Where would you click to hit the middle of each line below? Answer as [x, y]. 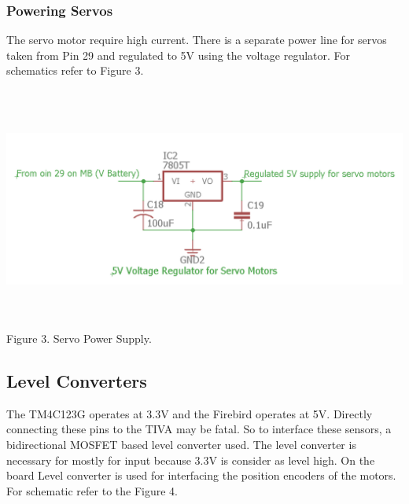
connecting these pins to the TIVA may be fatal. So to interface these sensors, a [199, 429]
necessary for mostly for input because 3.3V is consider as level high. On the [191, 460]
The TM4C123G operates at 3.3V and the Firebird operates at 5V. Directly [190, 413]
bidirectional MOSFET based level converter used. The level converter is [181, 444]
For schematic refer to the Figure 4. [92, 490]
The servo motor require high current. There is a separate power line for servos [197, 40]
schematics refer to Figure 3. [75, 70]
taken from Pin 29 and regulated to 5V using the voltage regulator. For [179, 55]
